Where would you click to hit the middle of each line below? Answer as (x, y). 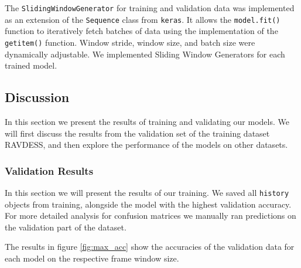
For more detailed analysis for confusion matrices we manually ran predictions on (150, 216)
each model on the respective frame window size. (92, 258)
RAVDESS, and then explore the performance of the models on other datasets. (146, 145)
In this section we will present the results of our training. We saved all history (147, 192)
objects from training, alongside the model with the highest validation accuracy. (148, 204)
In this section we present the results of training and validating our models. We (147, 121)
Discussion (37, 97)
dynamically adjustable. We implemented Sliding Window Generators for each (145, 54)
